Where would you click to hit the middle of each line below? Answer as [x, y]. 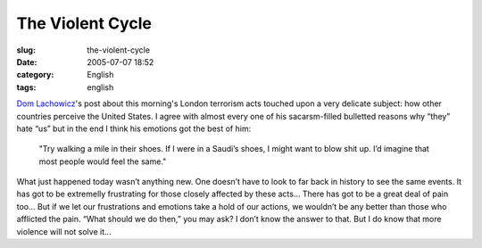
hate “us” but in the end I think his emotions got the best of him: [134, 128]
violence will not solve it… [64, 231]
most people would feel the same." [103, 161]
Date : [27, 62]
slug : [26, 50]
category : [35, 75]
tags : [26, 87]
